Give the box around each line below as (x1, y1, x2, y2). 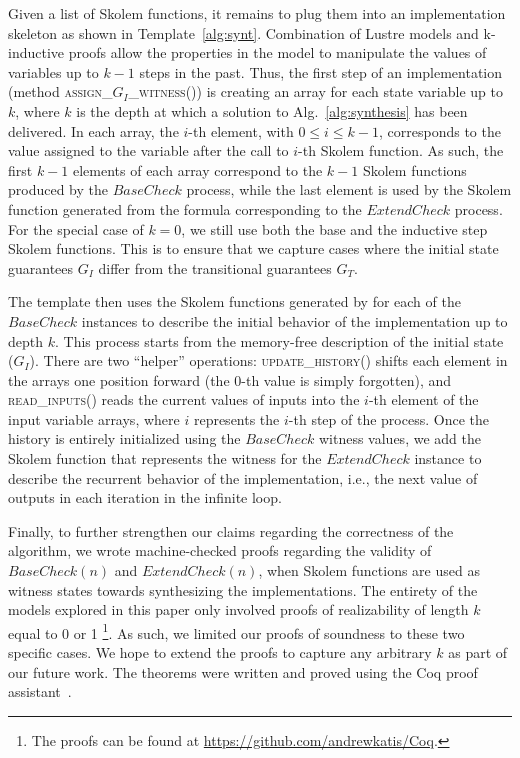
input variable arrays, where (8, 408, 180, 429)
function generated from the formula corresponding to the (8, 198, 362, 219)
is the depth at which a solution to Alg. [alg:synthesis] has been (76, 100, 468, 121)
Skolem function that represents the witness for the (8, 448, 322, 469)
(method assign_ (8, 81, 113, 102)
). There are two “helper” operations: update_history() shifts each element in (29, 350, 508, 371)
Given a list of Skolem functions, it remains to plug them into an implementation (8, 3, 506, 23)
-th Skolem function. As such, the (298, 140, 504, 161)
